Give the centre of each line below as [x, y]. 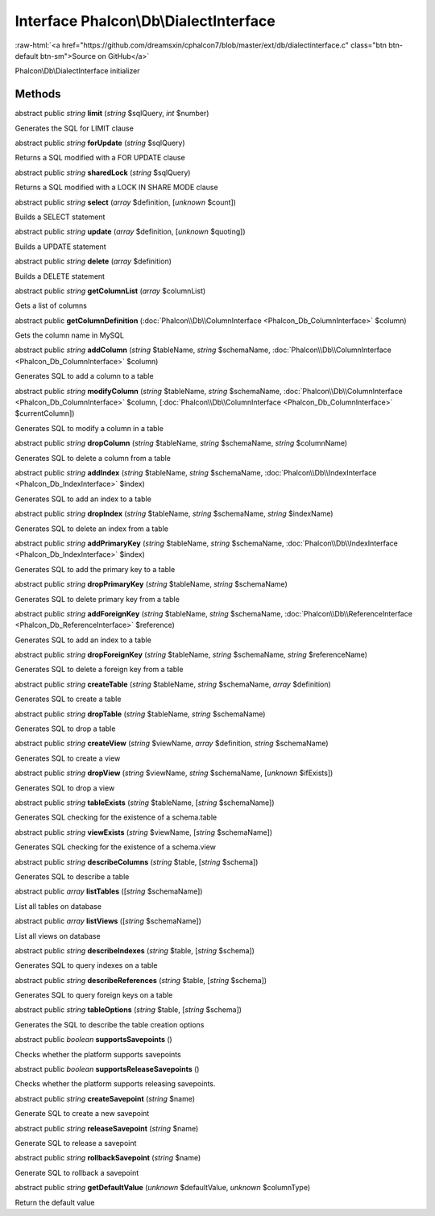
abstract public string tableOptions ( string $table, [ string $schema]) [128, 1010]
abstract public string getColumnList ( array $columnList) [110, 291]
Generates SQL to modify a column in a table [89, 428]
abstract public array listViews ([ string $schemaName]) [108, 921]
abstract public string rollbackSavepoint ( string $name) [108, 1158]
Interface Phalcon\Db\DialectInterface [145, 21]
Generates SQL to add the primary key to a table [95, 569]
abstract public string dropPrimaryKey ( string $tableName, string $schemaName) [151, 584]
